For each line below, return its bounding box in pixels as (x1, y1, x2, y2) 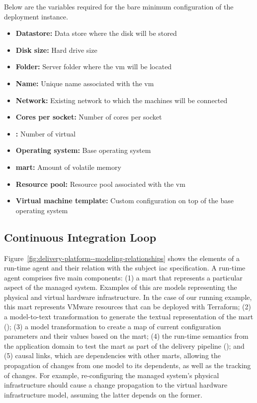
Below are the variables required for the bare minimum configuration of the (4, 1, 234, 11)
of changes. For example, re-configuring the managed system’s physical (4, 370, 219, 380)
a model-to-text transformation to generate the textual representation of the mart (4, 311, 254, 322)
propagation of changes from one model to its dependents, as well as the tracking (4, 360, 251, 371)
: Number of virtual (15, 128, 76, 138)
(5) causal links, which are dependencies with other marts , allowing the (4, 350, 221, 361)
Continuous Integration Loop (4, 229, 157, 245)
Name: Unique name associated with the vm (15, 78, 154, 88)
